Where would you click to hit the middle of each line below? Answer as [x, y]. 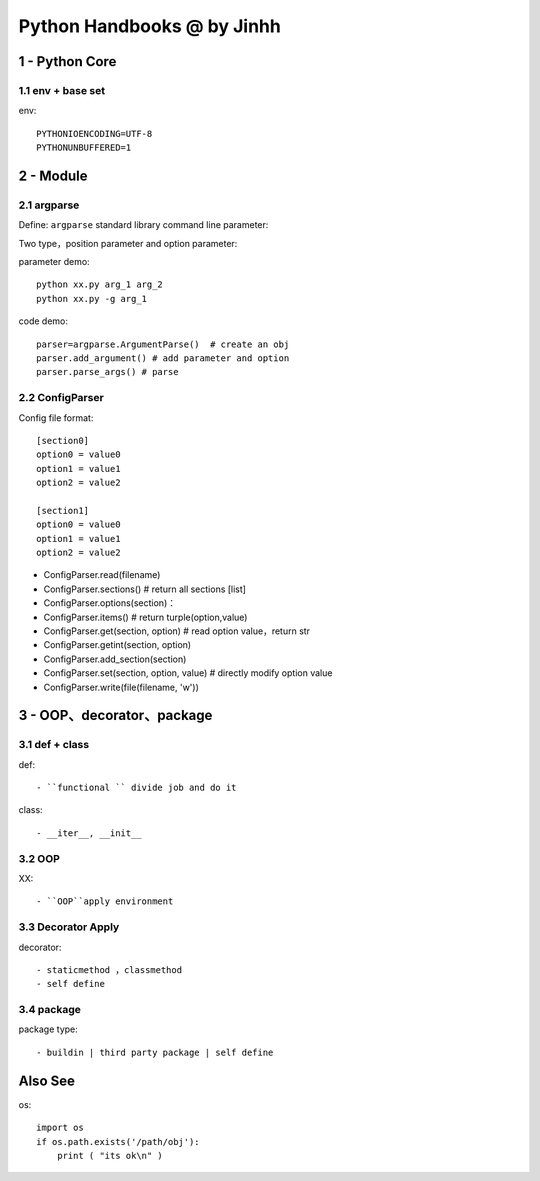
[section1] [63, 510]
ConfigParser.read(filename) [102, 575]
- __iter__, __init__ [89, 833]
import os [60, 1128]
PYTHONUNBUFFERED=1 [84, 148]
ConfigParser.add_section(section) [115, 659]
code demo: [43, 321]
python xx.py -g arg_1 [92, 298]
